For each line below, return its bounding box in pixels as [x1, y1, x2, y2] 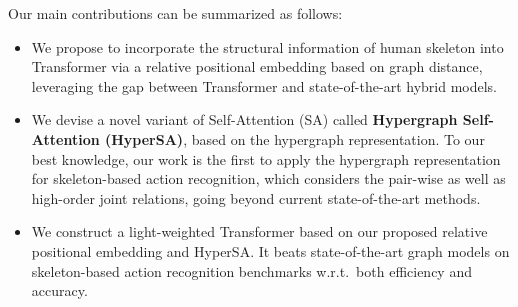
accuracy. [31, 280, 88, 301]
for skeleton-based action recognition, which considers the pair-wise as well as [31, 168, 506, 189]
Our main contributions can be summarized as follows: [8, 3, 343, 23]
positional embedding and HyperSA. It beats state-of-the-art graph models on [31, 240, 510, 261]
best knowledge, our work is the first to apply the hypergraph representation [31, 148, 501, 169]
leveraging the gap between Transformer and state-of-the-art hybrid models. [31, 75, 497, 96]
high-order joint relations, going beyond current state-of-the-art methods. [31, 187, 481, 208]
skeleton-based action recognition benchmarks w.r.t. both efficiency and [31, 260, 472, 281]
